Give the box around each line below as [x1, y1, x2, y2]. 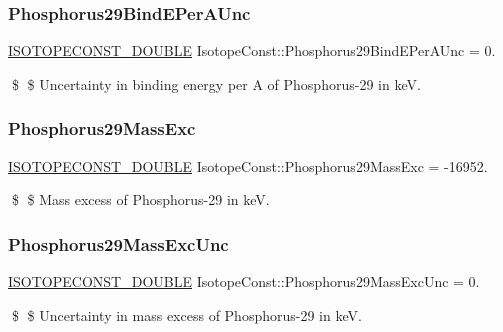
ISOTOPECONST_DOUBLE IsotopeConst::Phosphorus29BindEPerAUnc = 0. [8, 40, 496, 61]
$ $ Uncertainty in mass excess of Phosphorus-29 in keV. [11, 304, 362, 325]
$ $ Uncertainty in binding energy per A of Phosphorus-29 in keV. [11, 73, 421, 94]
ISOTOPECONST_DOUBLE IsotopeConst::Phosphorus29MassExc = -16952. [8, 155, 488, 176]
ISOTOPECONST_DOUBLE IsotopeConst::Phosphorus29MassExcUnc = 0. [8, 271, 480, 292]
